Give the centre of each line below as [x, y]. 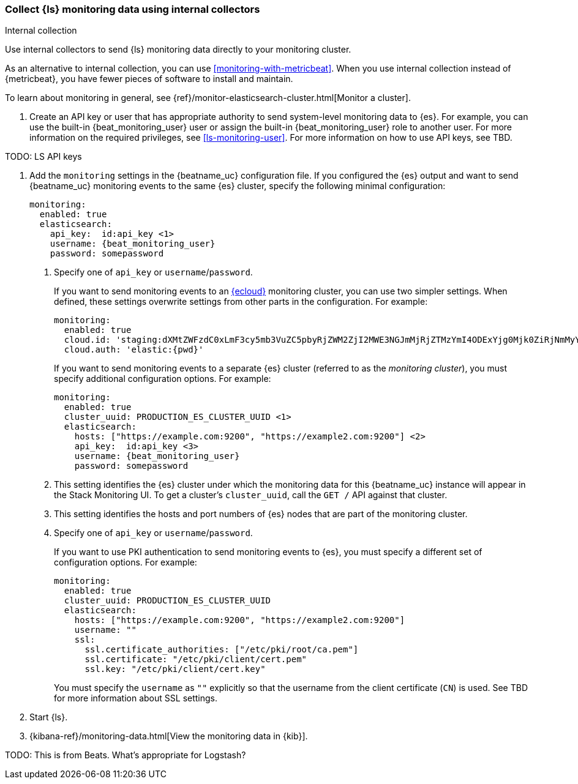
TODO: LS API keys [43, 157]
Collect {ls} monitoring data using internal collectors [133, 9]
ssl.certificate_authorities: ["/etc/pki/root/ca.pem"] [222, 650]
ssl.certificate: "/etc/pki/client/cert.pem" [196, 659]
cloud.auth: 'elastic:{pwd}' [134, 350]
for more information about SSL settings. [136, 698]
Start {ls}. [49, 717]
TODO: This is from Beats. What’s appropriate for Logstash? [126, 755]
